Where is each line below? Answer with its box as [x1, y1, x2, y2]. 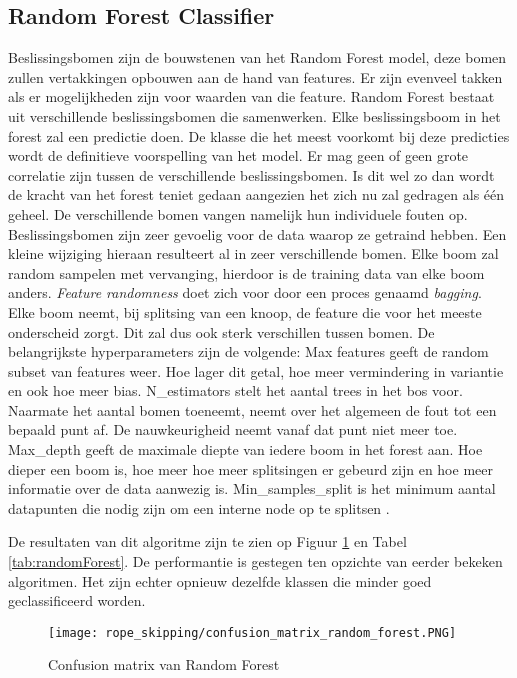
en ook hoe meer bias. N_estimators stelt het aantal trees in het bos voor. [8, 380, 463, 401]
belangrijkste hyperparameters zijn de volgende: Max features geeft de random [8, 341, 489, 362]
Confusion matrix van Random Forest [48, 654, 280, 675]
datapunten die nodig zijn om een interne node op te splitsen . [8, 497, 390, 518]
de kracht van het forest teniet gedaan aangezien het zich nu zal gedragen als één [8, 184, 505, 205]
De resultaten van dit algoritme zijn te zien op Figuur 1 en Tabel [8, 531, 407, 552]
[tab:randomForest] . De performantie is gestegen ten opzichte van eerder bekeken [8, 551, 503, 572]
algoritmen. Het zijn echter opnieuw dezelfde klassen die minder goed [8, 570, 432, 591]
